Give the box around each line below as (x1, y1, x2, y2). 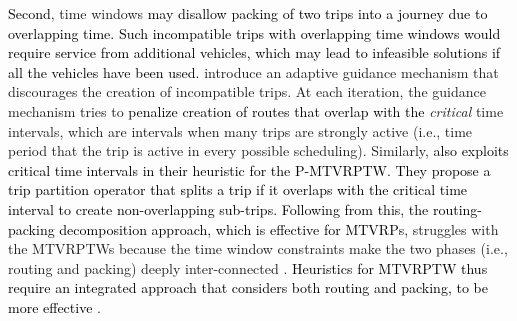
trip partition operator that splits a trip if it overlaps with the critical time (8, 179, 468, 200)
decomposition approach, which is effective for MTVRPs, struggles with (59, 218, 499, 239)
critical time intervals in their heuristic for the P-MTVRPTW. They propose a (8, 159, 491, 180)
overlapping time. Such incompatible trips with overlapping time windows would (8, 22, 501, 43)
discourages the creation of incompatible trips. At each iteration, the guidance (8, 81, 486, 102)
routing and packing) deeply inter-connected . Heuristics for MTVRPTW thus (8, 257, 488, 278)
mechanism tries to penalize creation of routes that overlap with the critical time (8, 100, 504, 121)
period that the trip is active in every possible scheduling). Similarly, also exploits (8, 140, 509, 161)
